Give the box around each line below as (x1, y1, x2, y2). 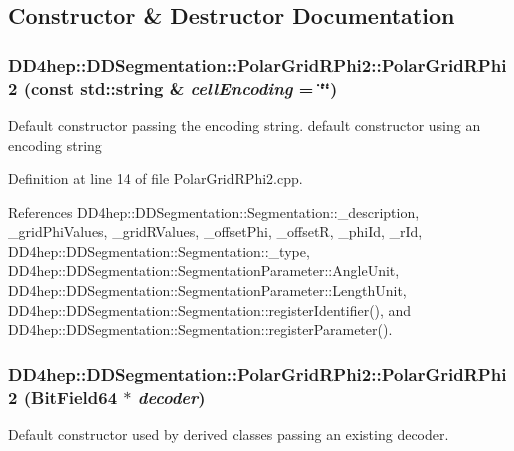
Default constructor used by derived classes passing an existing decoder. (8, 424, 449, 444)
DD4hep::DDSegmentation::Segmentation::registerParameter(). (8, 319, 393, 340)
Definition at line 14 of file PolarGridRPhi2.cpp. (8, 168, 303, 189)
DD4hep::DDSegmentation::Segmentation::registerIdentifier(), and (8, 299, 412, 320)
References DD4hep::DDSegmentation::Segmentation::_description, (8, 201, 420, 222)
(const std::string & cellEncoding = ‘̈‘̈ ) (23, 75, 338, 100)
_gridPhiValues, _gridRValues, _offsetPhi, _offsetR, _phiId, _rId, (8, 221, 423, 242)
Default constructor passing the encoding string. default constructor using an (8, 114, 481, 135)
